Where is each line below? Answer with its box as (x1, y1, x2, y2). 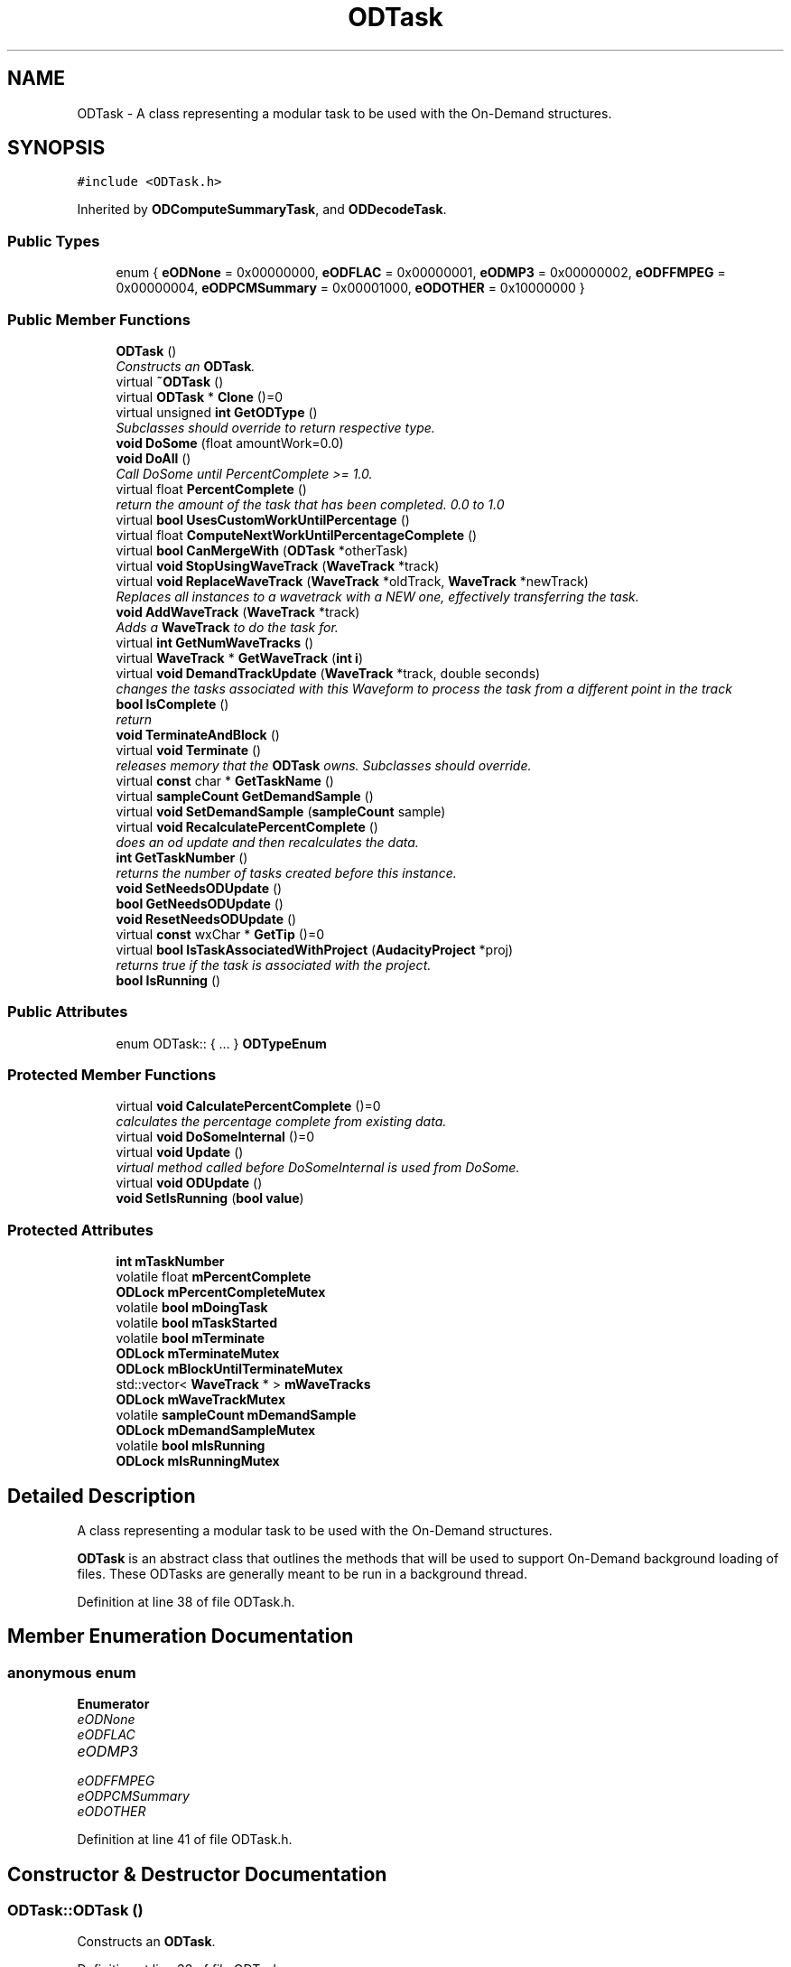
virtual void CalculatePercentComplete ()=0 (116, 1098, 381, 1114)
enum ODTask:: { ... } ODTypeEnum (116, 1035, 327, 1051)
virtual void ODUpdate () (116, 1175, 263, 1191)
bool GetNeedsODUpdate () (116, 895, 284, 911)
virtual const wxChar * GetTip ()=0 (116, 926, 324, 942)
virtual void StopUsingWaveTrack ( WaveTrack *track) (116, 557, 440, 573)
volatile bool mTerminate (116, 1330, 265, 1347)
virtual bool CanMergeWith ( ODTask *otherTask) (116, 542, 408, 558)
